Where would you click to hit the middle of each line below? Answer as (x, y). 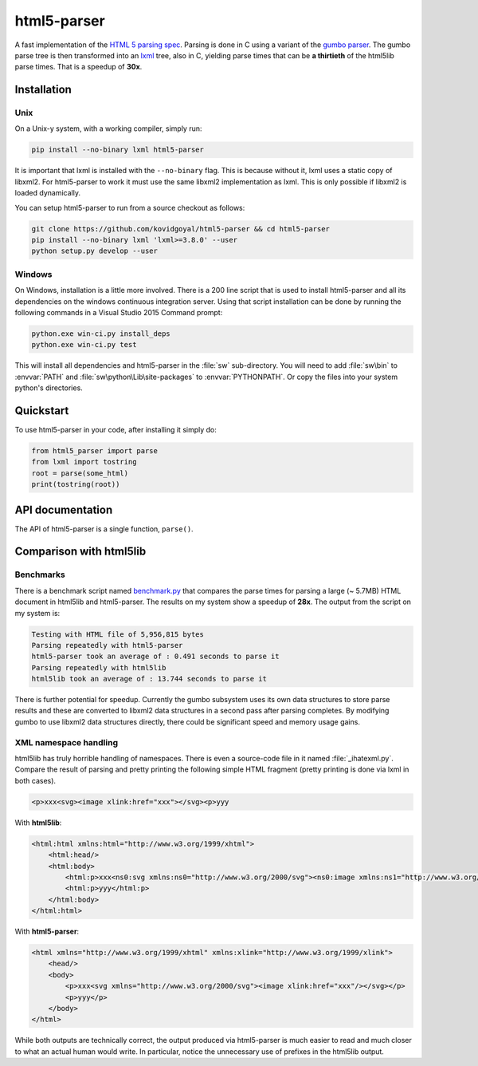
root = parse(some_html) (80, 473)
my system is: (37, 613)
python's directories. (49, 388)
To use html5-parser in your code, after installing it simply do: (116, 429)
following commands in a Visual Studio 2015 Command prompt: (119, 312)
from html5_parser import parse (95, 450)
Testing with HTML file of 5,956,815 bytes (118, 634)
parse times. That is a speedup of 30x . (78, 67)
